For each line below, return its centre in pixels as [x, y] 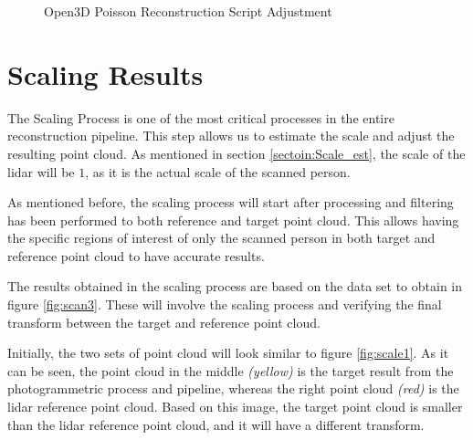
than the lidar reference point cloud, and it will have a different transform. [216, 424]
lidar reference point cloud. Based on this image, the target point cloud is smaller [235, 407]
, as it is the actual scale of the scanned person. [218, 171]
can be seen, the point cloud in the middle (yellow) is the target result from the [231, 370]
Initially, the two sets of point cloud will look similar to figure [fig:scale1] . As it [228, 353]
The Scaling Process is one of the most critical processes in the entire [201, 117]
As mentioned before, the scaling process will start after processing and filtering [231, 202]
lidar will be [41, 171]
